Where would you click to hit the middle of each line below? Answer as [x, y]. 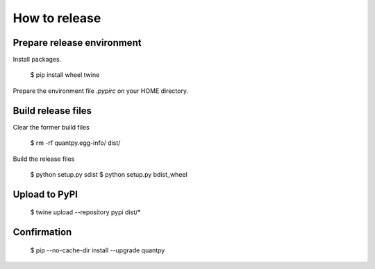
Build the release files [44, 159]
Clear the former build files [51, 127]
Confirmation [42, 232]
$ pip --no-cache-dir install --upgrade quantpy [98, 250]
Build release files [52, 111]
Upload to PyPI [45, 194]
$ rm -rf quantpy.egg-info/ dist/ [75, 143]
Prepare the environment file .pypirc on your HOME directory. [101, 91]
